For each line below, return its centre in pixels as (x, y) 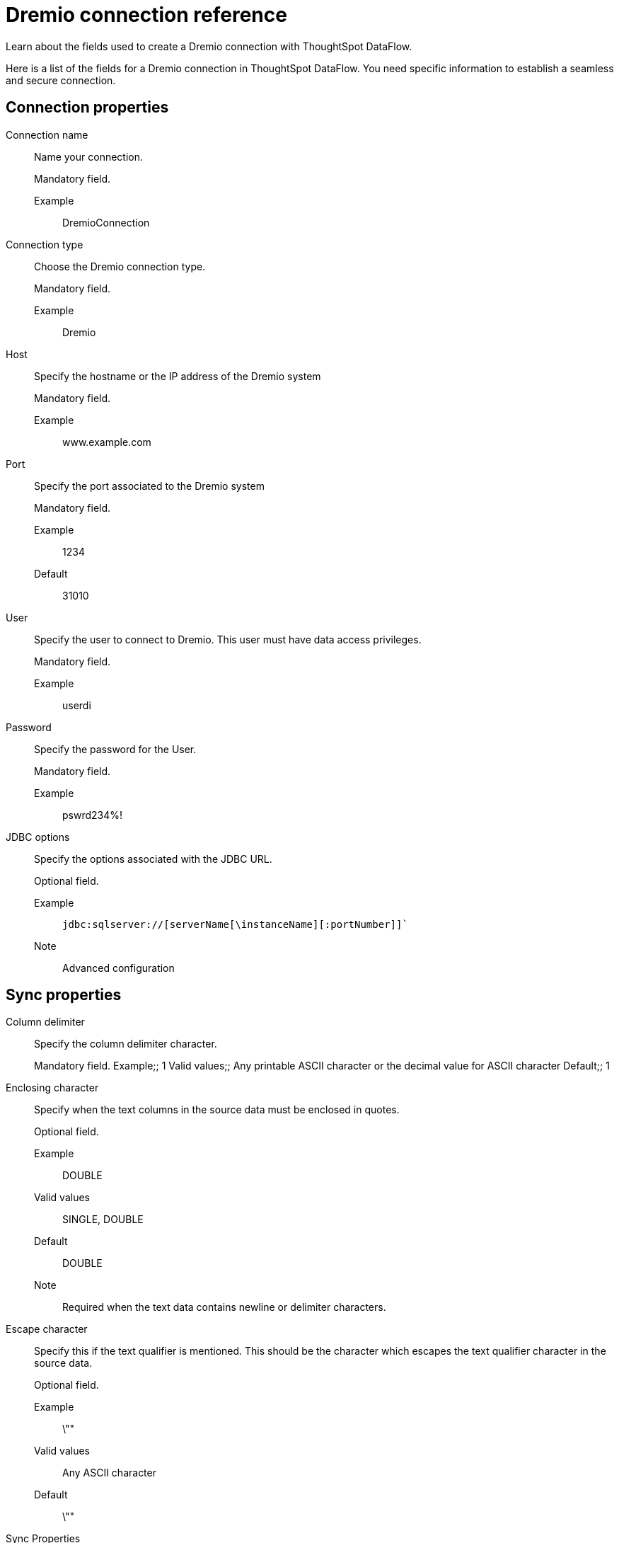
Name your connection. (89, 156)
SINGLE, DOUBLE (103, 1220)
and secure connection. (61, 80)
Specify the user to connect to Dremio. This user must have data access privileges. (228, 639)
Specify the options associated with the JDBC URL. (153, 859)
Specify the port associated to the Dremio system (149, 486)
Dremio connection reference (146, 15)
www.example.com (107, 442)
